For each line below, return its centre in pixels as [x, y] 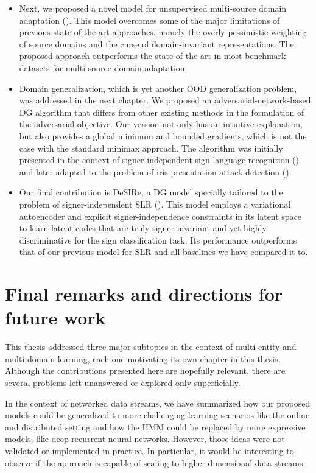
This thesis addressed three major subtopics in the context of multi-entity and [151, 347]
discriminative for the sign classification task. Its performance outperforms [158, 240]
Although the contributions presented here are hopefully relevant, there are [145, 370]
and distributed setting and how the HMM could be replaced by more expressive [155, 426]
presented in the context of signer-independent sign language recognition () [159, 160]
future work [55, 317]
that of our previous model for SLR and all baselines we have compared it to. [163, 252]
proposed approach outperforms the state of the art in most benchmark [153, 56]
